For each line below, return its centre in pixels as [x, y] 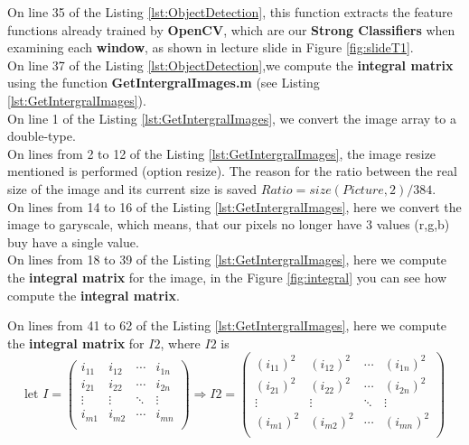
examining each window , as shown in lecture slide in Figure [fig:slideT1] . [211, 47]
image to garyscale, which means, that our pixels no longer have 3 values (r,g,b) [229, 224]
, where [180, 343]
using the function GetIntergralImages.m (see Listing [164, 83]
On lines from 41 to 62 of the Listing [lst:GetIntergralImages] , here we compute [227, 325]
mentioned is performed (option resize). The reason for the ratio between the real [232, 171]
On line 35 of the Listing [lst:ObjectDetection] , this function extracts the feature [230, 12]
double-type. [42, 136]
